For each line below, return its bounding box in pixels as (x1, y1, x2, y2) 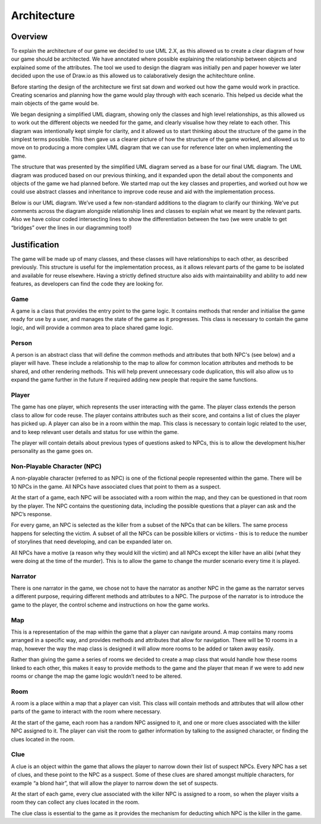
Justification (11, 240, 59, 250)
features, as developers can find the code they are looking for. (11, 280, 163, 287)
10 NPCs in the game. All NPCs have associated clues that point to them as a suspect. (11, 483, 221, 490)
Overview (11, 32, 48, 42)
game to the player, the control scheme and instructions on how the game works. (11, 601, 210, 608)
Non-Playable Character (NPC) (11, 463, 102, 471)
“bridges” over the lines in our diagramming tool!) (11, 224, 132, 231)
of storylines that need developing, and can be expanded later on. (11, 538, 172, 545)
